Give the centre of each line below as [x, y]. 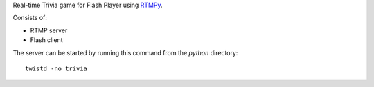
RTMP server [49, 30]
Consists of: [30, 18]
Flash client [46, 40]
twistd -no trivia [56, 68]
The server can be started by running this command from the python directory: [125, 52]
